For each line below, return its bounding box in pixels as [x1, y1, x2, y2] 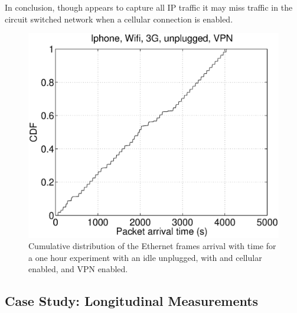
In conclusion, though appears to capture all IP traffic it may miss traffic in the [5, 1, 293, 13]
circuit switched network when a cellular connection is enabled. [5, 12, 233, 25]
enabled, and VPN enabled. [28, 263, 128, 275]
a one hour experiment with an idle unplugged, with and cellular [28, 251, 262, 263]
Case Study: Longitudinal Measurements [5, 292, 259, 310]
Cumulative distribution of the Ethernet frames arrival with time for [28, 240, 276, 252]
